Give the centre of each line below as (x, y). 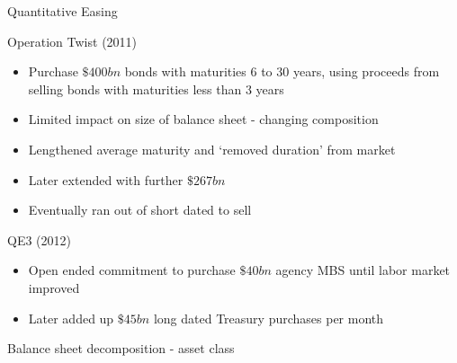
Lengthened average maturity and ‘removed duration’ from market (212, 149)
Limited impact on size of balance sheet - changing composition (203, 119)
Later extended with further (106, 179)
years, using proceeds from (366, 71)
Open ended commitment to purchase (132, 270)
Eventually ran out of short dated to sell (140, 210)
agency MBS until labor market (363, 270)
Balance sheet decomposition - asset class (121, 348)
